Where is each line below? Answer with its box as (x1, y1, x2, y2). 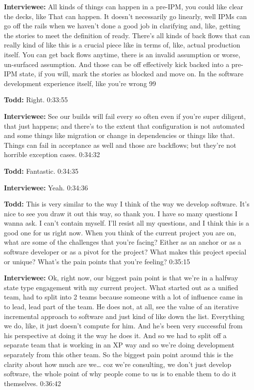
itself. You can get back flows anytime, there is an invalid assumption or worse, (4, 49, 240, 59)
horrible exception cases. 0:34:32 (4, 149, 100, 160)
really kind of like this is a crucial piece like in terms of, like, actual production (4, 40, 240, 50)
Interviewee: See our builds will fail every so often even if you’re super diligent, (4, 111, 246, 121)
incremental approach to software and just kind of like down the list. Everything (4, 311, 245, 321)
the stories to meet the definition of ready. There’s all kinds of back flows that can (4, 30, 250, 40)
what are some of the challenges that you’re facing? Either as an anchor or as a (4, 237, 241, 247)
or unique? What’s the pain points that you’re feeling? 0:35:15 (4, 256, 190, 266)
